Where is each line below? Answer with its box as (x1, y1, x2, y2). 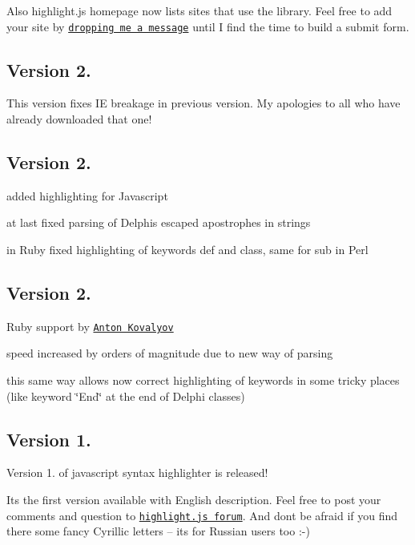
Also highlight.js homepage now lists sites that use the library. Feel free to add (6, 2, 393, 18)
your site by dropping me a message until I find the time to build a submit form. (6, 18, 409, 34)
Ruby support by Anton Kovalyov (6, 317, 174, 334)
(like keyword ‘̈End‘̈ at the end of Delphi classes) (6, 387, 245, 404)
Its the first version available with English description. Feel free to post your (6, 491, 381, 508)
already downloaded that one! (6, 111, 152, 127)
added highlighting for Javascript (6, 187, 168, 204)
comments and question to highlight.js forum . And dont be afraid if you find (6, 507, 398, 523)
